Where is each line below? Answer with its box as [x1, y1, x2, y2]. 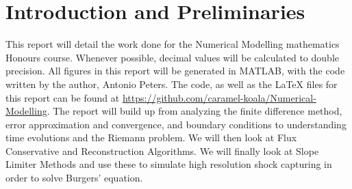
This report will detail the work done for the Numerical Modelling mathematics [5, 37, 340, 51]
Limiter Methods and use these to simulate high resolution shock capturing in [5, 157, 332, 171]
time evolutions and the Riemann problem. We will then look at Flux [5, 130, 297, 145]
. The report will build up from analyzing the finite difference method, [47, 104, 342, 118]
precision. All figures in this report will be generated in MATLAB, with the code [5, 63, 345, 78]
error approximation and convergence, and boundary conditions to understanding [5, 117, 347, 131]
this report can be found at [5, 90, 120, 104]
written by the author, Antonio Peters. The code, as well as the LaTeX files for [5, 76, 338, 91]
